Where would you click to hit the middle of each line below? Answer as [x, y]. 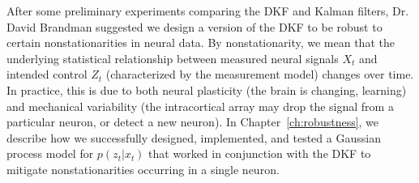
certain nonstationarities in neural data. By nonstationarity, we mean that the [201, 43]
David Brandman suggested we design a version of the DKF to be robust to [195, 26]
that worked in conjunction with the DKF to [260, 153]
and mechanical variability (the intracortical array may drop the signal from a [200, 106]
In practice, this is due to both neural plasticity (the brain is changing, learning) [207, 89]
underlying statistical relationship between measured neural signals [173, 58]
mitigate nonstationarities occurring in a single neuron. [143, 169]
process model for [50, 153]
